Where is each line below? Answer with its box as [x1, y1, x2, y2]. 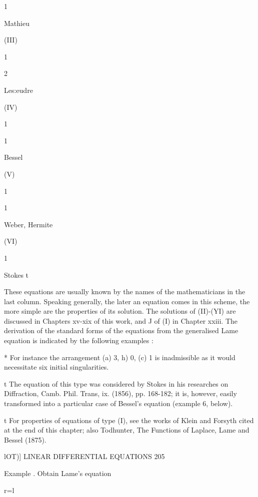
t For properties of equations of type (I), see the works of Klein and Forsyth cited [4, 415, 254, 425]
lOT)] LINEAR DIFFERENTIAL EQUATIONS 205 [4, 451, 165, 462]
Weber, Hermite [4, 219, 53, 229]
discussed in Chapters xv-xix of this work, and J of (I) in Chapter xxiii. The [4, 315, 237, 326]
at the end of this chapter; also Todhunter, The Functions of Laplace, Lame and [4, 425, 249, 435]
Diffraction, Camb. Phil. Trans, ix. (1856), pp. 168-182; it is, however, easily [4, 388, 237, 399]
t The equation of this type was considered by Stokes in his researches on [4, 378, 228, 389]
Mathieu [4, 17, 29, 28]
